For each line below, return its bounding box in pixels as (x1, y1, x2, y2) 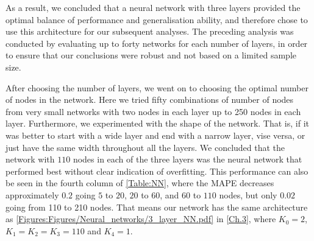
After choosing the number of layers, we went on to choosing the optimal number (5, 81, 309, 94)
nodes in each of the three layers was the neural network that (73, 153, 302, 166)
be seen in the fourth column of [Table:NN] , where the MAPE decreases (5, 176, 274, 189)
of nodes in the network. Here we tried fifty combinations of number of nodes (5, 93, 294, 106)
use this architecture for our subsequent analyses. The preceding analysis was (5, 25, 294, 38)
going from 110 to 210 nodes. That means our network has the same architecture (5, 200, 308, 213)
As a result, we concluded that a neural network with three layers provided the (5, 1, 301, 13)
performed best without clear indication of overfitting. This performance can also (5, 164, 309, 177)
